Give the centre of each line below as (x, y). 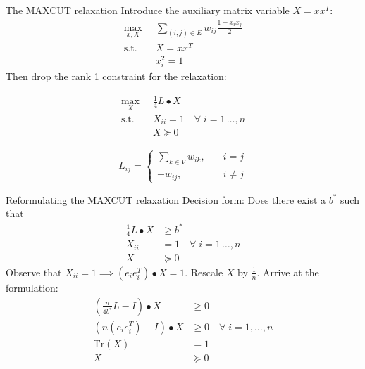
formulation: (32, 287)
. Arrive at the (288, 272)
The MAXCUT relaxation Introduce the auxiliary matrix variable (148, 10)
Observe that (34, 272)
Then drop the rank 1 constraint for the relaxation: (116, 76)
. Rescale (204, 272)
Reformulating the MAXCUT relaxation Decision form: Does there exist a (166, 199)
